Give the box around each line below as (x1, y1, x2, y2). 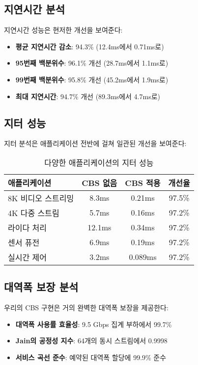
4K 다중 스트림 (8, 207, 59, 219)
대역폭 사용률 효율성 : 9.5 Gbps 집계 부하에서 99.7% (15, 319, 172, 329)
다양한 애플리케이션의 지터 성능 (44, 156, 154, 168)
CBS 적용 (125, 177, 161, 188)
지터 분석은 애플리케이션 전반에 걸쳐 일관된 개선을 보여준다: (4, 138, 187, 148)
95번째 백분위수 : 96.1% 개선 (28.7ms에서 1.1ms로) (15, 58, 169, 68)
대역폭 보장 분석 (4, 279, 79, 294)
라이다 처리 (8, 221, 47, 233)
